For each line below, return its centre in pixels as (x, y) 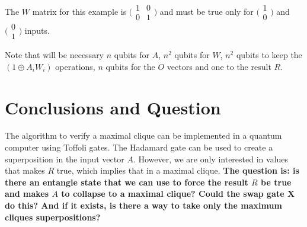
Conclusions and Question (113, 107)
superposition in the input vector (65, 159)
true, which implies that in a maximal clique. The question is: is (178, 170)
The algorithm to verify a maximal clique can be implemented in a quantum (143, 135)
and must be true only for (207, 11)
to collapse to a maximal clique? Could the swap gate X (178, 194)
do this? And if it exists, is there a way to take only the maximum (143, 205)
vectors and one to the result (219, 66)
